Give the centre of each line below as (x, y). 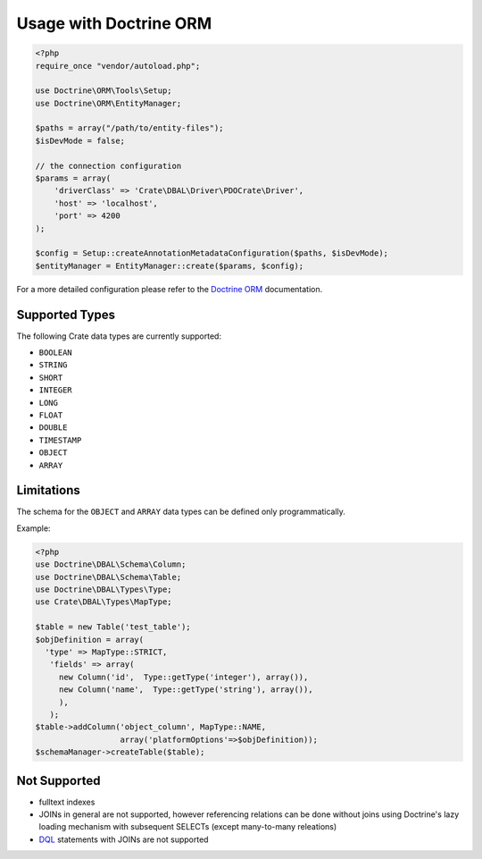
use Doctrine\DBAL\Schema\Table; (108, 577)
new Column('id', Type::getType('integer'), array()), (183, 677)
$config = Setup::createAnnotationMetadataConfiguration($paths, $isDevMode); (212, 253)
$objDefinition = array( (90, 640)
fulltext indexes (67, 802)
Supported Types (66, 314)
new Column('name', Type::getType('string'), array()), (186, 690)
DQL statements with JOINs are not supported (124, 839)
